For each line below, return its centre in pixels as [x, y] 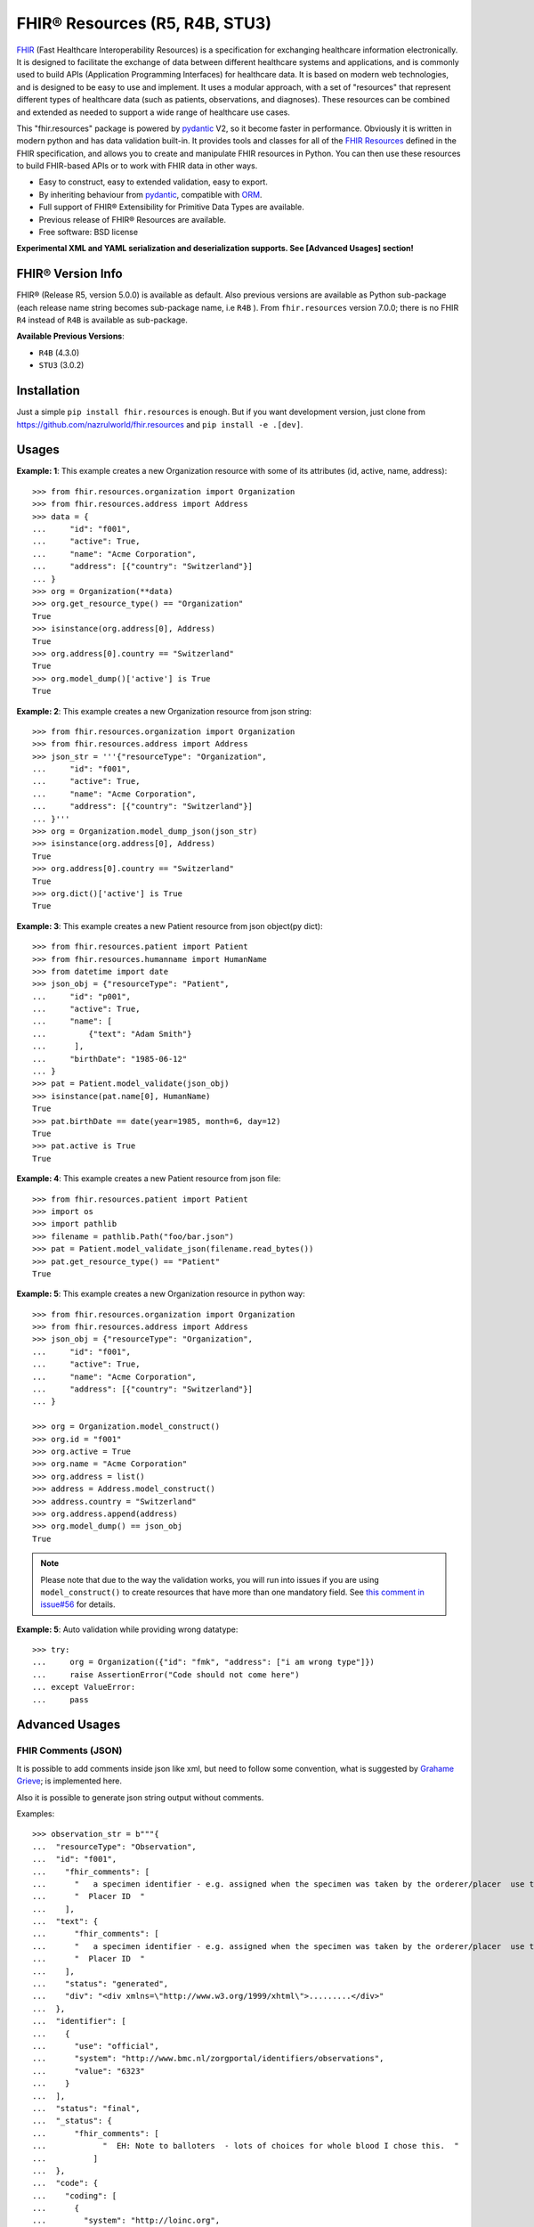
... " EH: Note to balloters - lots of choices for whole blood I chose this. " [246, 2146]
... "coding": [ [75, 2195]
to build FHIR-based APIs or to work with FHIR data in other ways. [137, 166]
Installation [48, 391]
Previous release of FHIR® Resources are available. [133, 219]
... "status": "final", [86, 2108]
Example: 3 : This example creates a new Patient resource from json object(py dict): [170, 926]
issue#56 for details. [78, 1604]
